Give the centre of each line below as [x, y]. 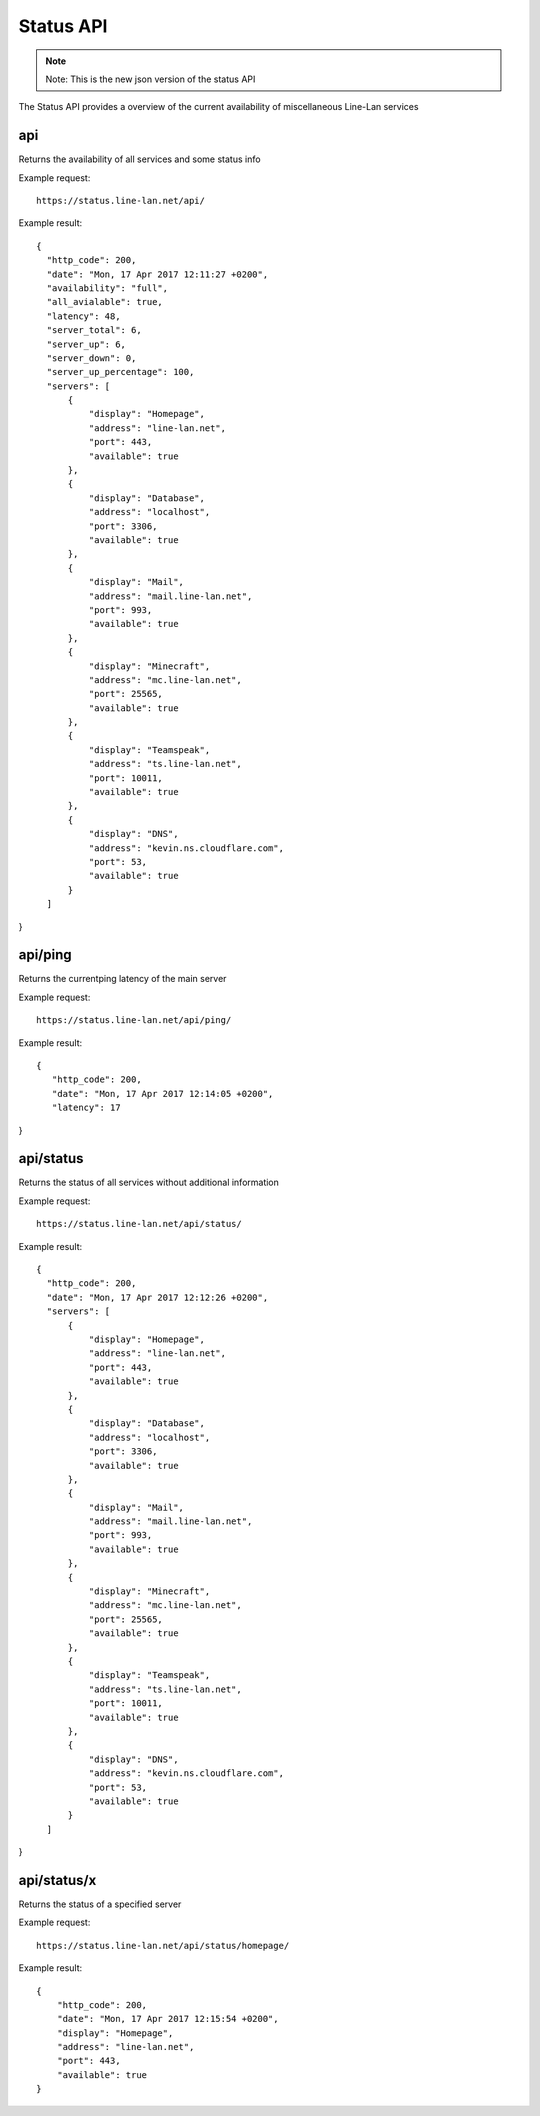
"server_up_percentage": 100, [120, 372]
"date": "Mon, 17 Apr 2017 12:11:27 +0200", [157, 274]
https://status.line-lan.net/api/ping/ [134, 1020]
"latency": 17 [86, 1108]
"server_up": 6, [86, 344]
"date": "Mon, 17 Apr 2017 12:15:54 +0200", [167, 2019]
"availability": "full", [107, 288]
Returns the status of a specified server [100, 1904]
